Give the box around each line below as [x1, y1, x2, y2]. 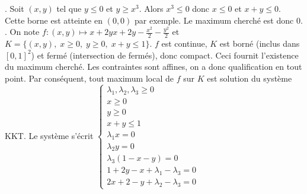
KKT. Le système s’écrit [5, 129, 94, 141]
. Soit [5, 2, 24, 15]
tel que [56, 2, 82, 15]
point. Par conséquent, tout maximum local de [5, 72, 174, 84]
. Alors [139, 2, 164, 15]
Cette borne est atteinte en [5, 14, 103, 26]
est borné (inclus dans [219, 37, 300, 50]
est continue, [161, 37, 207, 50]
